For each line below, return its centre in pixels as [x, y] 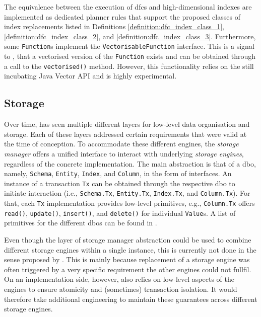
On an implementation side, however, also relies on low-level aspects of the [119, 279]
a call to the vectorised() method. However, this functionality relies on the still [129, 66]
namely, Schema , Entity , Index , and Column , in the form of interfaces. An [118, 173]
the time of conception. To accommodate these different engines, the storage [121, 144]
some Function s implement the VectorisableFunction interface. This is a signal [129, 46]
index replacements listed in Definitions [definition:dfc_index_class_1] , [114, 26]
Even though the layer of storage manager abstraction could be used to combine [128, 239]
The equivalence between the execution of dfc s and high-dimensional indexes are [128, 7]
